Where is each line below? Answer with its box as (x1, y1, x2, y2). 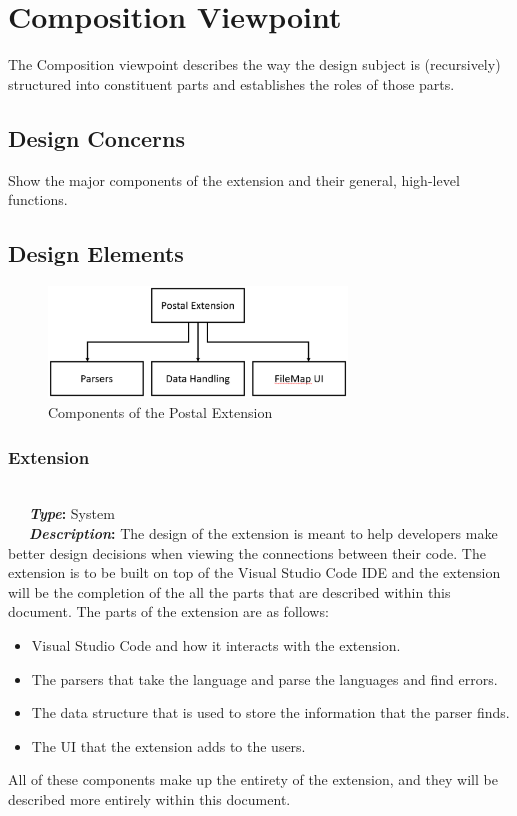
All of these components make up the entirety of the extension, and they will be (8, 769, 498, 790)
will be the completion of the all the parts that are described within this (8, 581, 451, 602)
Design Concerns (8, 122, 186, 153)
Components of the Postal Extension (48, 402, 273, 422)
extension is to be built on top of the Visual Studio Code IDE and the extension (8, 562, 501, 583)
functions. (8, 189, 68, 210)
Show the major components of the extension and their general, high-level (8, 169, 460, 190)
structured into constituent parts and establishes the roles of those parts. (8, 73, 455, 94)
